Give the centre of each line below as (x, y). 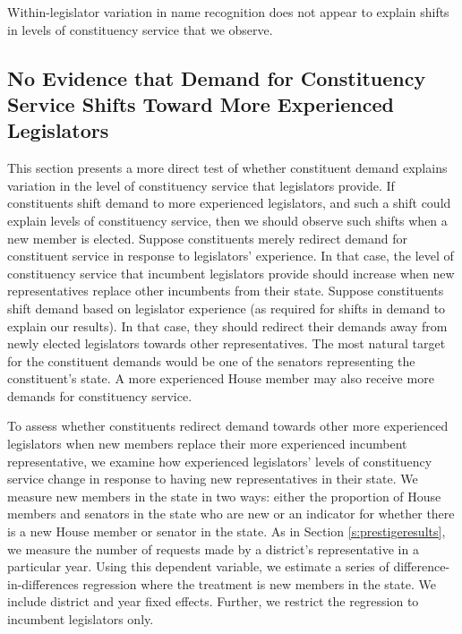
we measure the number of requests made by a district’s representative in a (213, 548)
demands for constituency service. (100, 395)
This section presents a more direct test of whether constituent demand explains (227, 168)
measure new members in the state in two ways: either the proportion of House (224, 496)
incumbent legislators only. (81, 619)
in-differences (43, 583)
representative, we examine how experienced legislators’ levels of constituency (220, 461)
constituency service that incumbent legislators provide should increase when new (231, 273)
